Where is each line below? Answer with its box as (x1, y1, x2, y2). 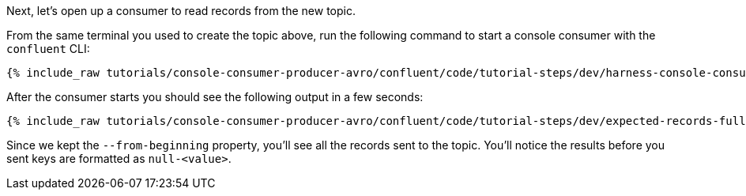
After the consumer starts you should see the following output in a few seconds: (6, 90, 424, 104)
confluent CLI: (6, 42, 90, 55)
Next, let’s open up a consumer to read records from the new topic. (6, 4, 356, 17)
